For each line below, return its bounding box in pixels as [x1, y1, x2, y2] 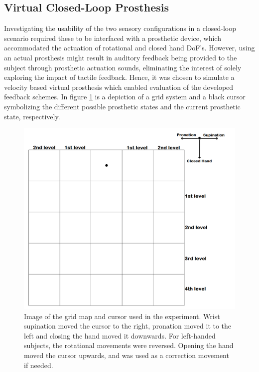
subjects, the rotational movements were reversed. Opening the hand [24, 340, 234, 351]
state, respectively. [4, 111, 60, 121]
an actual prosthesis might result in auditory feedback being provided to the [4, 52, 237, 62]
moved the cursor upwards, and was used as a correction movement [24, 350, 229, 360]
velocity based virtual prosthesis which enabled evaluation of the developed [4, 81, 234, 92]
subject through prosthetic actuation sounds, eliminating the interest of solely [4, 62, 242, 72]
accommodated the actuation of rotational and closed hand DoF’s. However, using [4, 42, 255, 53]
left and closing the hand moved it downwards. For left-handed [24, 330, 216, 341]
